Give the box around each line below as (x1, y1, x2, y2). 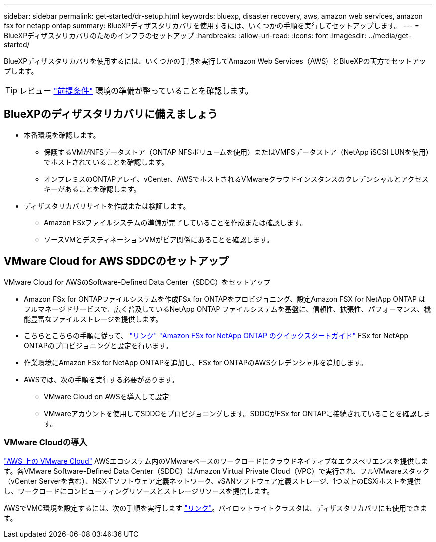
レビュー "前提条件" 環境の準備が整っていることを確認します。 (19, 86, 253, 96)
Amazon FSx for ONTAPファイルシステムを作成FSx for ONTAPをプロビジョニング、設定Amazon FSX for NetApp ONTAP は (24, 294, 426, 303)
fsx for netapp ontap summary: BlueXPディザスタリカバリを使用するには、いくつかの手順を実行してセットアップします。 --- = (4, 21, 419, 30)
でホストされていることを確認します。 (44, 157, 169, 166)
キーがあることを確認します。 (44, 184, 141, 193)
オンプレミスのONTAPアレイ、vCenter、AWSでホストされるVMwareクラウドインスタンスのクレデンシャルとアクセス (44, 174, 429, 183)
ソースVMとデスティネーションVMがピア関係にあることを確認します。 (44, 235, 274, 244)
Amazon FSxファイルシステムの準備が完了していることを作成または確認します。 (44, 218, 307, 227)
